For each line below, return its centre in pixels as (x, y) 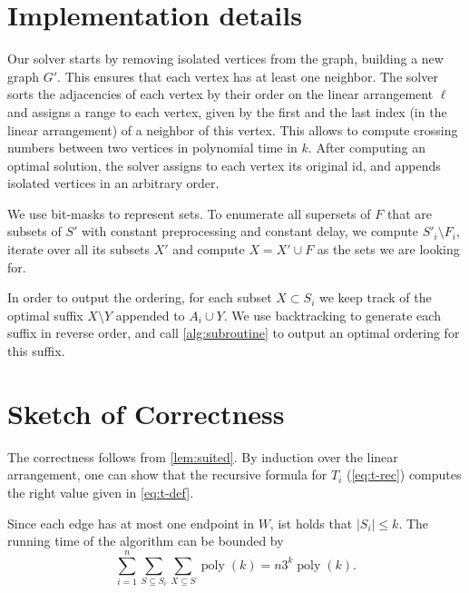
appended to (150, 315)
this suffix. (36, 351)
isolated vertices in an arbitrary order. (113, 183)
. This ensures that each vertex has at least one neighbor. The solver (248, 76)
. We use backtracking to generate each (332, 315)
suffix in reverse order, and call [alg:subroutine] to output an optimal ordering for (234, 333)
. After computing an (367, 148)
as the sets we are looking (388, 249)
